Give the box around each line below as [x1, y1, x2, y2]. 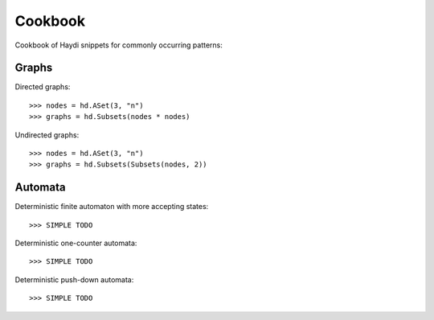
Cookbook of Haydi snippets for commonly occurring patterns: [14, 40, 223, 50]
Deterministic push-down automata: [14, 274, 134, 285]
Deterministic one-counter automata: [14, 238, 137, 248]
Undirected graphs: [14, 129, 80, 140]
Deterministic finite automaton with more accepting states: [14, 202, 209, 211]
